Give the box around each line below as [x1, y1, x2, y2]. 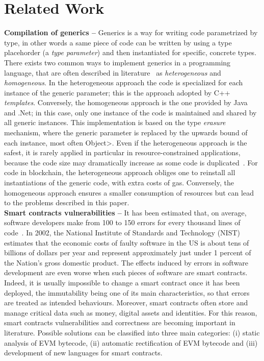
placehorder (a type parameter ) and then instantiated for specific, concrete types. [4, 47, 257, 58]
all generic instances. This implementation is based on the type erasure [4, 117, 226, 128]
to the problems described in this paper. [4, 197, 129, 208]
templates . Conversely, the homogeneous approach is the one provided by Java [4, 97, 248, 108]
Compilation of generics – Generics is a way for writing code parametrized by [4, 27, 258, 38]
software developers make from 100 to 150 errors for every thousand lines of [4, 217, 241, 228]
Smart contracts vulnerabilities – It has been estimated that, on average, [4, 207, 247, 218]
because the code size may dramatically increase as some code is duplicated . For [4, 157, 258, 167]
